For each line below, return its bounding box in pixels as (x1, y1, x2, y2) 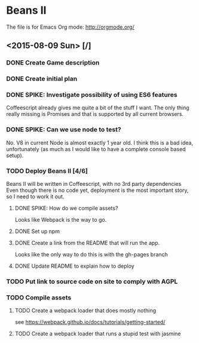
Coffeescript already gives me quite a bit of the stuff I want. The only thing (6, 104, 189, 111)
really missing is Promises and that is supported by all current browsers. (6, 111, 184, 118)
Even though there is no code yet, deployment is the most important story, (6, 186, 189, 194)
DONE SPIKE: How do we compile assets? (14, 204, 118, 212)
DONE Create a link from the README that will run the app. (14, 240, 160, 247)
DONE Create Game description (6, 59, 100, 67)
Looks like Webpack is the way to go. (14, 216, 107, 223)
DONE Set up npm (14, 228, 60, 235)
